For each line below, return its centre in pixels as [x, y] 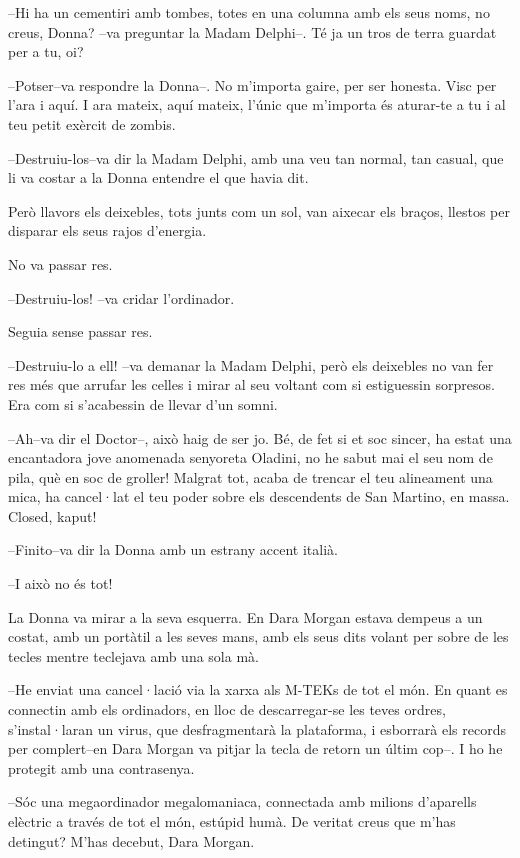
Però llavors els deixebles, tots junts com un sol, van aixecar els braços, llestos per [259, 210]
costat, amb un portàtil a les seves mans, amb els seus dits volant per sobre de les [258, 636]
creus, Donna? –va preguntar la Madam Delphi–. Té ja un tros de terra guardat [252, 31]
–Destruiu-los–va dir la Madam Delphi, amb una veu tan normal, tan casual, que [256, 157]
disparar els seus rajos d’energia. [107, 230]
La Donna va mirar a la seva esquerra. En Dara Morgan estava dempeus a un [245, 616]
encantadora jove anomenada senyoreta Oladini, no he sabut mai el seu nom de [250, 457]
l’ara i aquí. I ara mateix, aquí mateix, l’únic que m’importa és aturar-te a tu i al [257, 104]
